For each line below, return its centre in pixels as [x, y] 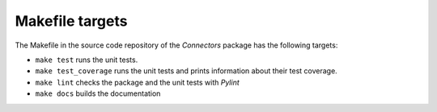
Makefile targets [71, 21]
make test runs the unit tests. [87, 60]
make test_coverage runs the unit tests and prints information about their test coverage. [186, 71]
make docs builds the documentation [98, 93]
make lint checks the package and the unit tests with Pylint [138, 82]
